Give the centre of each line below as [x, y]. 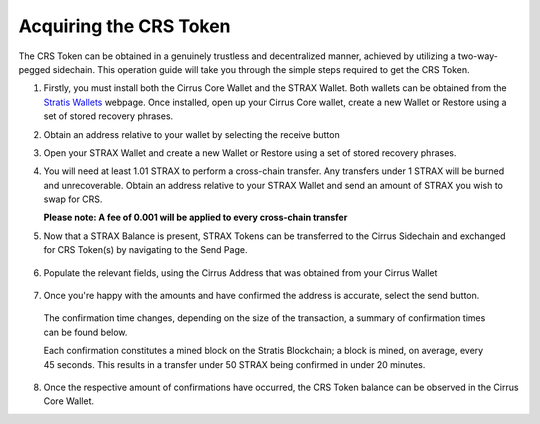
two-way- [478, 56]
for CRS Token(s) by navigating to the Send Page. [145, 250]
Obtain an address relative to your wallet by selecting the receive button [191, 134]
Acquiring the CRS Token [124, 26]
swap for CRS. [73, 199]
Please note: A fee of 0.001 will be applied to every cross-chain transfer [195, 217]
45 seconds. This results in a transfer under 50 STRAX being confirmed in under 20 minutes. [234, 364]
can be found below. [85, 332]
